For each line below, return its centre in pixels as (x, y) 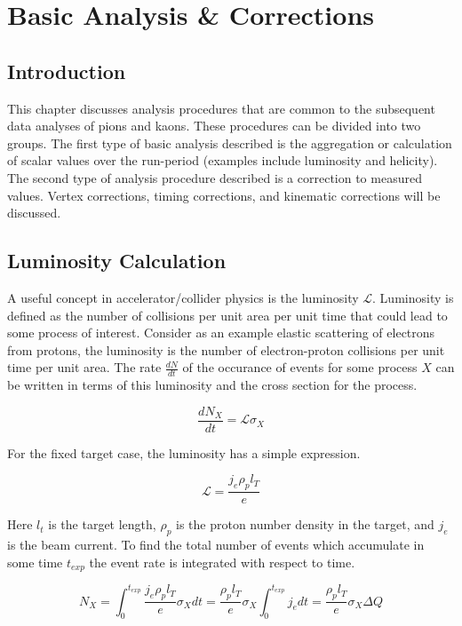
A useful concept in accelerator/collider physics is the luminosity (183, 297)
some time (35, 562)
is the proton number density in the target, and (305, 524)
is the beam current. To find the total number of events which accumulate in (216, 545)
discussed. (34, 213)
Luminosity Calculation (117, 261)
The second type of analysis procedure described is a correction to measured (215, 177)
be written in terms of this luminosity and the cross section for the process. (212, 385)
